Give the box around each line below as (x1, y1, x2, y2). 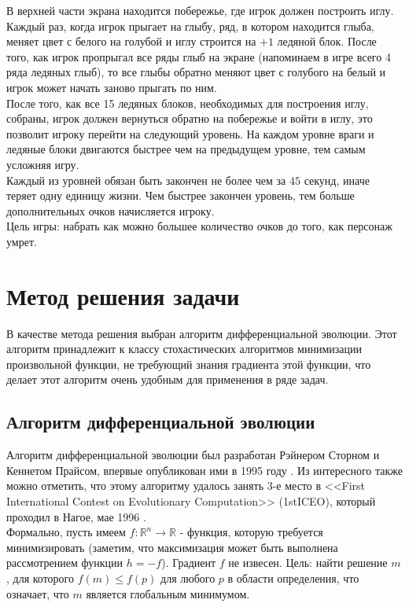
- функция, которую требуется (179, 524, 323, 540)
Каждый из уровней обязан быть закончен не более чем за (6, 171, 286, 188)
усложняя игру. (6, 156, 79, 172)
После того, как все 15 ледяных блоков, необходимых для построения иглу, (6, 94, 369, 111)
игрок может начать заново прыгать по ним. (6, 79, 217, 95)
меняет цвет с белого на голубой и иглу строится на (6, 33, 256, 50)
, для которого (6, 569, 74, 586)
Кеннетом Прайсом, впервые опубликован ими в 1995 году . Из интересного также (6, 462, 403, 478)
